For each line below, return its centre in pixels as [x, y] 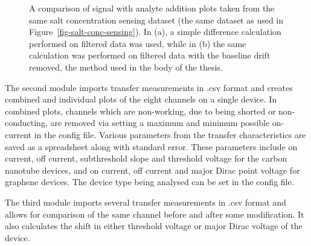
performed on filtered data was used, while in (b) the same [138, 43]
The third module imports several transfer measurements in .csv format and [146, 202]
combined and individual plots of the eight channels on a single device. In [141, 99]
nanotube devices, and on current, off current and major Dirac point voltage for [152, 170]
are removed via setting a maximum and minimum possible [160, 123]
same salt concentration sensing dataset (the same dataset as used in [156, 20]
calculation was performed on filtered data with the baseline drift [150, 55]
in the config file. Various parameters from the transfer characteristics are [170, 134]
